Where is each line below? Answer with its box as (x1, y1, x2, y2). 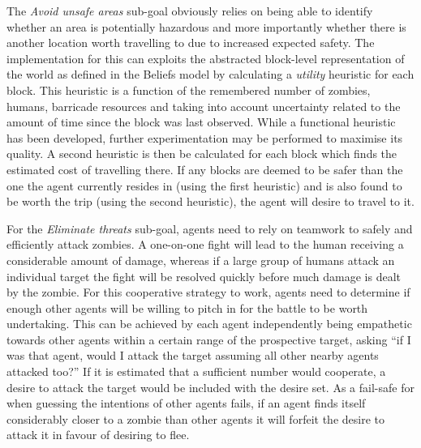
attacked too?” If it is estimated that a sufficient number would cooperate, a (6, 363, 386, 380)
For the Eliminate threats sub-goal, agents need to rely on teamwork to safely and (6, 220, 413, 237)
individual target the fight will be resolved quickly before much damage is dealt (6, 267, 402, 284)
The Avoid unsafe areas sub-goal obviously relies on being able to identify (6, 2, 373, 19)
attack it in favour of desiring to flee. (6, 426, 190, 443)
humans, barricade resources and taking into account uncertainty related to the (6, 97, 401, 114)
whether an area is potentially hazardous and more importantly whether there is (6, 18, 406, 35)
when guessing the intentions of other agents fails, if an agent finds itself (6, 395, 366, 412)
